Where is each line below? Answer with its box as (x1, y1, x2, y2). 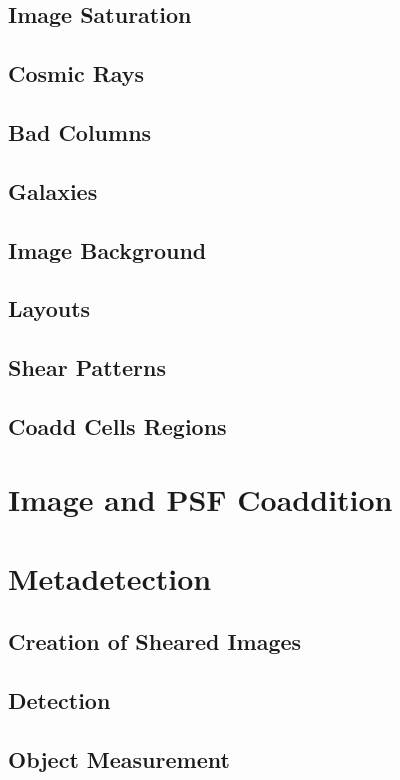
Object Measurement (8, 743, 230, 774)
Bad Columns (8, 116, 152, 147)
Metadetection (8, 557, 212, 598)
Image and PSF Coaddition (8, 479, 393, 520)
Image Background (8, 234, 207, 265)
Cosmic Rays (8, 58, 145, 89)
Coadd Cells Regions (8, 410, 227, 441)
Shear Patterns (8, 352, 166, 383)
